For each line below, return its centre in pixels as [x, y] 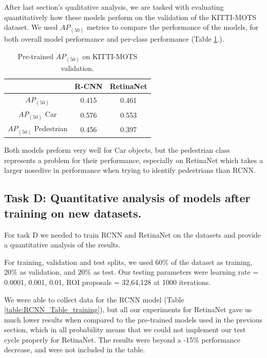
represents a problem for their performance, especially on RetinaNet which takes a [133, 160]
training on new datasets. [73, 213]
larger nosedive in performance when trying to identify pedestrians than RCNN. [130, 170]
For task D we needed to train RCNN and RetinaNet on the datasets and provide [133, 234]
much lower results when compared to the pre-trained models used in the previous [133, 319]
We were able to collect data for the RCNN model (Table [94, 299]
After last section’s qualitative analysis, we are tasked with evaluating [114, 7]
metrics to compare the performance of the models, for [173, 27]
